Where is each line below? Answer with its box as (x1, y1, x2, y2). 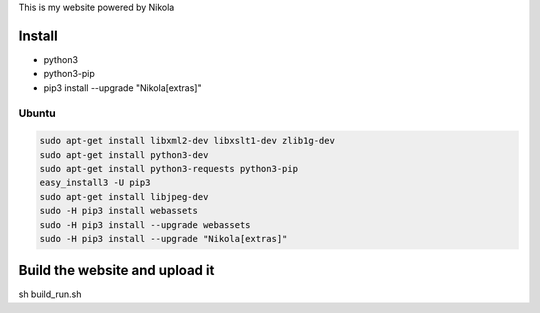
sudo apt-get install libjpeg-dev (39, 191, 209, 202)
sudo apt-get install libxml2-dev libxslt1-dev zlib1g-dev (39, 135, 335, 147)
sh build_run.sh (18, 288, 82, 300)
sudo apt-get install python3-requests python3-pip (39, 163, 299, 175)
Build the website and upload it (18, 262, 215, 279)
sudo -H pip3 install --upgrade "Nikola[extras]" (39, 233, 288, 244)
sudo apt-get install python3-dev (39, 149, 209, 160)
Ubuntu (18, 106, 56, 120)
